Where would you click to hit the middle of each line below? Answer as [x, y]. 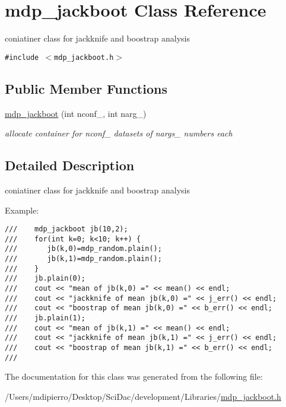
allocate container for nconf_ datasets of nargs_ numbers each [119, 133]
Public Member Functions [86, 88]
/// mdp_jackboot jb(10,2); [66, 229]
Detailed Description [70, 165]
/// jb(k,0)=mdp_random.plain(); [83, 249]
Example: [22, 210]
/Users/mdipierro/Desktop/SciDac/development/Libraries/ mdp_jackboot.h [143, 396]
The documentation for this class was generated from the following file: [134, 376]
